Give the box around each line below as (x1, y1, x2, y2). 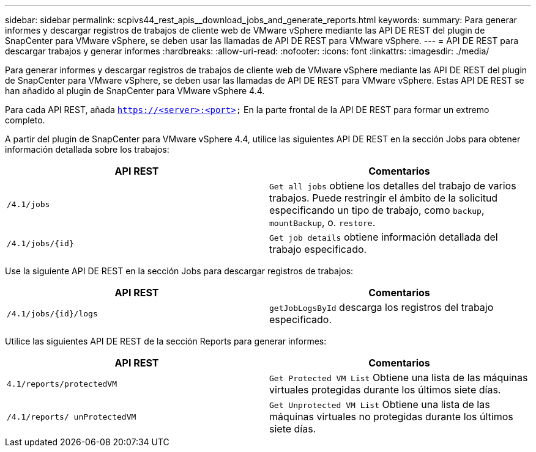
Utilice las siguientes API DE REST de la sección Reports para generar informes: (5, 336, 327, 346)
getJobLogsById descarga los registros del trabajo (269, 301, 494, 313)
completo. (5, 115, 45, 125)
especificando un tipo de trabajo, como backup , (269, 204, 485, 216)
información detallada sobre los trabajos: (5, 144, 169, 155)
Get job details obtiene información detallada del (269, 231, 498, 243)
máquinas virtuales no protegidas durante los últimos (269, 410, 513, 423)
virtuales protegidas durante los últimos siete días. (269, 384, 501, 396)
